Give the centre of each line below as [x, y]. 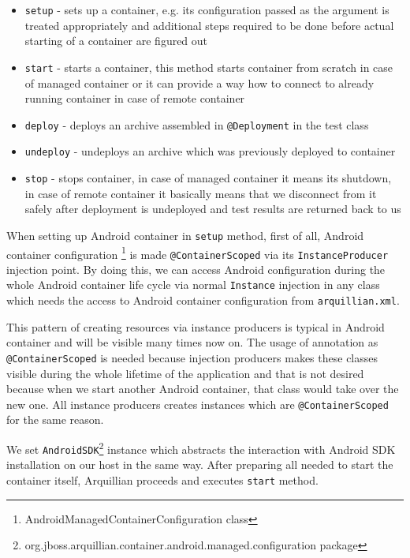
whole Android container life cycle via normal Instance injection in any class [193, 285]
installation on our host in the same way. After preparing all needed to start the [200, 464]
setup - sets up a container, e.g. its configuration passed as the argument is [207, 9]
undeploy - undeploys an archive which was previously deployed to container [210, 151]
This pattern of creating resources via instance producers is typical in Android [196, 326]
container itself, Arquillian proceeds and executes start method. [162, 479]
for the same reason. [55, 419]
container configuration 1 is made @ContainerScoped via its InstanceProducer [198, 253]
